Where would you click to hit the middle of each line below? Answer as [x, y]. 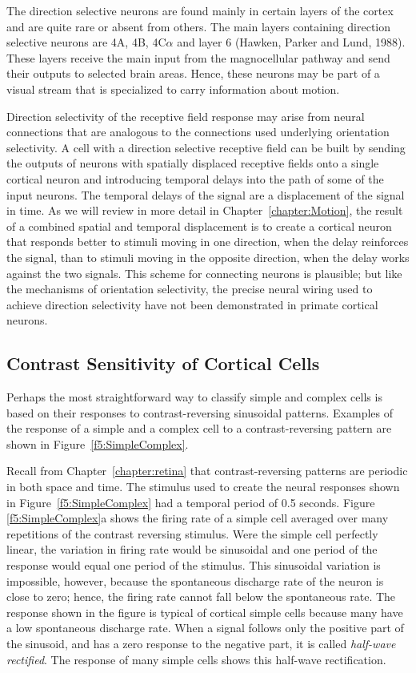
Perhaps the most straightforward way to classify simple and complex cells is [194, 397]
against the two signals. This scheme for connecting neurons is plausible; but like [204, 273]
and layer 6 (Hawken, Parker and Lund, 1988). [291, 42]
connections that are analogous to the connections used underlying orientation [198, 132]
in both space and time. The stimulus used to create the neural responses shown [203, 487]
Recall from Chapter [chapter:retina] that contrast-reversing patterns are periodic [207, 471]
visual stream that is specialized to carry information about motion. [173, 89]
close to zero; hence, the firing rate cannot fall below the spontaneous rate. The [201, 596]
